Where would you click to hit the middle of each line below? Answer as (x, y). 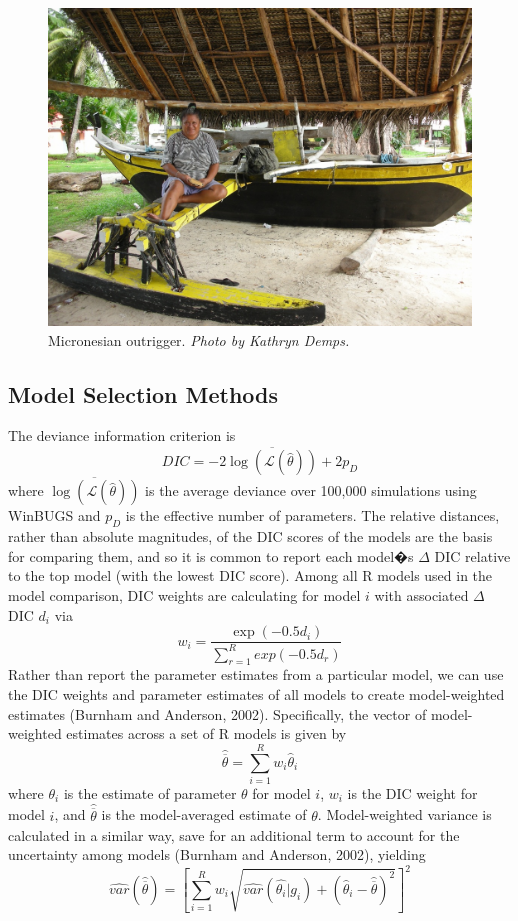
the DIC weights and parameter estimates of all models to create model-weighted (256, 693)
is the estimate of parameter (150, 792)
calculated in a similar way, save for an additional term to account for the (234, 834)
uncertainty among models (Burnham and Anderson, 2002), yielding (217, 854)
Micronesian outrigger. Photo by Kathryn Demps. (199, 339)
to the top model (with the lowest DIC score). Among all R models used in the (250, 575)
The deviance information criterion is (122, 435)
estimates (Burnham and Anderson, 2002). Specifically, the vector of (217, 713)
